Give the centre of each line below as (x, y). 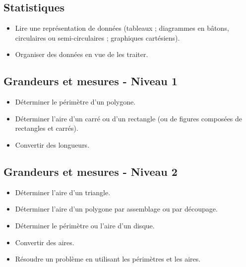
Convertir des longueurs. (52, 144)
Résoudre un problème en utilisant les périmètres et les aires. (108, 259)
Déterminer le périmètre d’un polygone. (75, 102)
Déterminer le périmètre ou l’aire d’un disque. (85, 225)
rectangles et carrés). (47, 128)
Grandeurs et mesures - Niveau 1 (91, 81)
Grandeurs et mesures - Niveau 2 (91, 171)
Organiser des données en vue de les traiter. (82, 54)
